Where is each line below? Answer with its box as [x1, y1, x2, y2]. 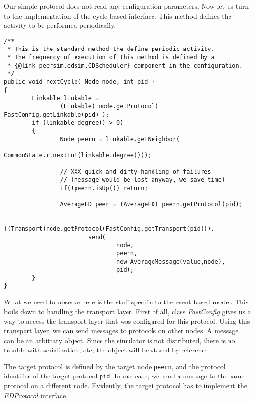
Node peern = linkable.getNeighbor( [60, 135, 179, 143]
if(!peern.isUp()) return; [60, 184, 148, 192]
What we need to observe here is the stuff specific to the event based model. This [4, 297, 249, 307]
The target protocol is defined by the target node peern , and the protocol [4, 361, 226, 371]
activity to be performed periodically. [4, 20, 116, 30]
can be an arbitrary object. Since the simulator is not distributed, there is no [4, 335, 235, 345]
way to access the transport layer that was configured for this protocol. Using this [4, 316, 250, 326]
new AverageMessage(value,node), [116, 258, 226, 265]
